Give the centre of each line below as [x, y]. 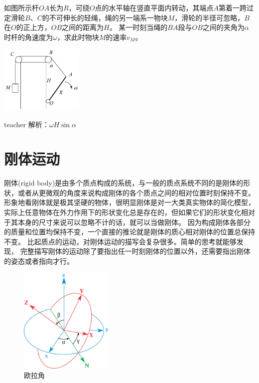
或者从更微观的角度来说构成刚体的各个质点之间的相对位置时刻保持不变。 [136, 192]
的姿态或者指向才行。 [39, 261]
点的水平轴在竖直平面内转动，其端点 [154, 7]
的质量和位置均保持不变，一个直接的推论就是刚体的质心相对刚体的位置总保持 [129, 232]
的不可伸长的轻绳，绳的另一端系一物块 [105, 17]
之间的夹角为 [223, 27]
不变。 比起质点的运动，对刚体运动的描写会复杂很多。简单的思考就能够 [120, 241]
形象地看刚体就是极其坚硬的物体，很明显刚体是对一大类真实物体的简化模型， [129, 202]
